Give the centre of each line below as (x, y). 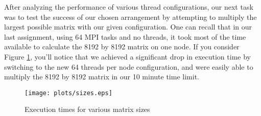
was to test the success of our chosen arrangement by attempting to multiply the (130, 17)
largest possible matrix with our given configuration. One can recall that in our (128, 27)
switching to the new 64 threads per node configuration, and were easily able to (129, 66)
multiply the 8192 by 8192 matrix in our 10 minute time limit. (102, 77)
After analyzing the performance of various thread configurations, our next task (129, 7)
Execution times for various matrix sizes (87, 109)
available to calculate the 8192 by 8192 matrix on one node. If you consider (122, 47)
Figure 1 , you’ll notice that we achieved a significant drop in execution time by (127, 56)
